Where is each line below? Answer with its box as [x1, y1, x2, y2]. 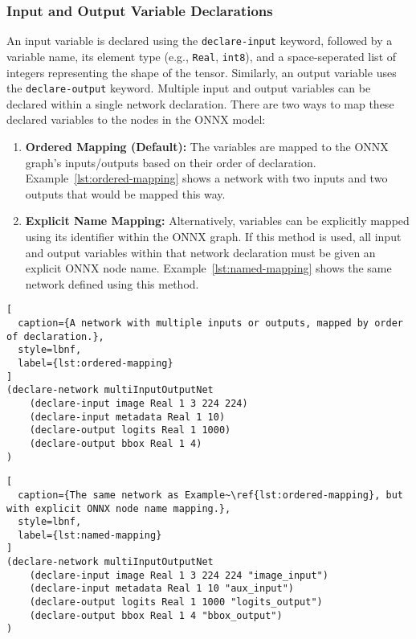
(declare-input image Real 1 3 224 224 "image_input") [29, 569, 328, 581]
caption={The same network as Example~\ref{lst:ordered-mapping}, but [18, 489, 403, 501]
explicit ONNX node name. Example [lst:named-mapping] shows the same [25, 260, 392, 276]
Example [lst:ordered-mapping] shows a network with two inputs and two [25, 170, 388, 186]
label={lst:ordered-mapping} [18, 357, 173, 369]
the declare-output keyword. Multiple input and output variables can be [6, 80, 371, 96]
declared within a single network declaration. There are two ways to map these [6, 95, 394, 112]
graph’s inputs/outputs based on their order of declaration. [25, 154, 316, 170]
